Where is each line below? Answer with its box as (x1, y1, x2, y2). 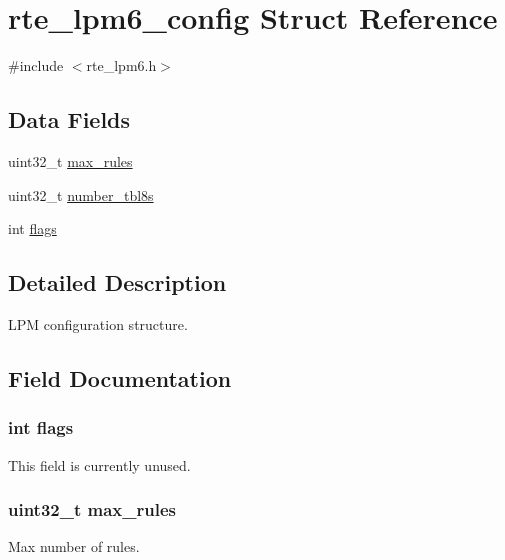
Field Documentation (8, 362, 232, 393)
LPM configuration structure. (8, 313, 188, 334)
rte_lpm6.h (86, 55, 157, 76)
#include (8, 55, 64, 76)
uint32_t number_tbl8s (8, 184, 154, 205)
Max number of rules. (8, 536, 140, 557)
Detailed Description (8, 267, 227, 298)
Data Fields (8, 104, 131, 135)
